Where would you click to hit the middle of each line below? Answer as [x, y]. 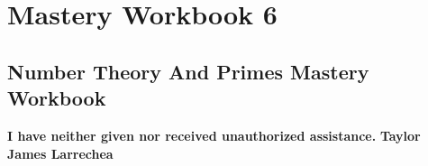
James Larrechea [60, 153]
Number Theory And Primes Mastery [188, 71]
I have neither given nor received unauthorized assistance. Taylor [214, 135]
